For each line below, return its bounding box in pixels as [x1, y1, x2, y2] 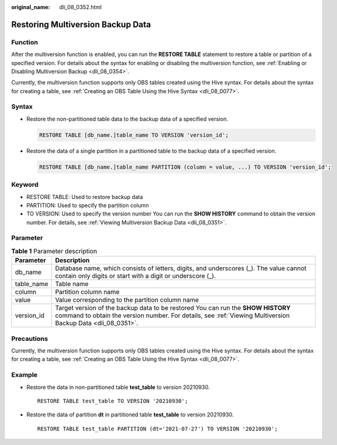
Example [11, 371, 38, 379]
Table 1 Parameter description [11, 247, 97, 256]
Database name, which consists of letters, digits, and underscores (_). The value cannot [55, 264, 307, 273]
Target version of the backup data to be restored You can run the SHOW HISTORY [55, 304, 291, 312]
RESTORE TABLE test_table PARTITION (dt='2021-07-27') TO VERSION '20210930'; [37, 425, 278, 432]
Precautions [11, 334, 48, 343]
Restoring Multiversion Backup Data [11, 19, 151, 30]
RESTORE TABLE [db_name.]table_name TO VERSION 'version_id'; [39, 131, 229, 138]
